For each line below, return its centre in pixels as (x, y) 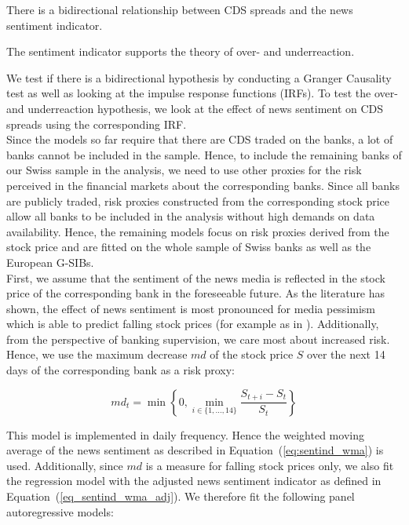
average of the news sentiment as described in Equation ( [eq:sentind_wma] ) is (195, 450)
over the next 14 (346, 354)
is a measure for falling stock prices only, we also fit (270, 465)
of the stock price (252, 354)
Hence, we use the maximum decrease (97, 354)
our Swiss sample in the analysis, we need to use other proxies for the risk (184, 170)
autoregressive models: (60, 511)
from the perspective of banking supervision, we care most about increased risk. (198, 339)
